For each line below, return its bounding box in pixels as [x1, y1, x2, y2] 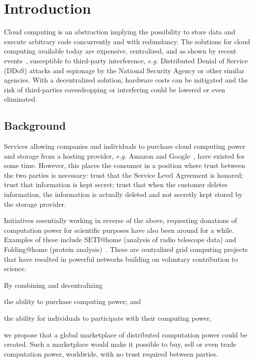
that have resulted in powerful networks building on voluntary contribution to [4, 253, 238, 264]
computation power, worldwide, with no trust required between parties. [4, 348, 218, 359]
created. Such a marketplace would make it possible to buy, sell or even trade [4, 339, 236, 349]
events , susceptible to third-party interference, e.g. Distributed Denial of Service [4, 55, 248, 65]
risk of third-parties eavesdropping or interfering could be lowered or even [4, 84, 225, 94]
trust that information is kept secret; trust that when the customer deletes [4, 179, 228, 190]
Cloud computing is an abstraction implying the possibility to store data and [4, 27, 235, 37]
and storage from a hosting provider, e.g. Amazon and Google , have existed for [4, 150, 245, 161]
